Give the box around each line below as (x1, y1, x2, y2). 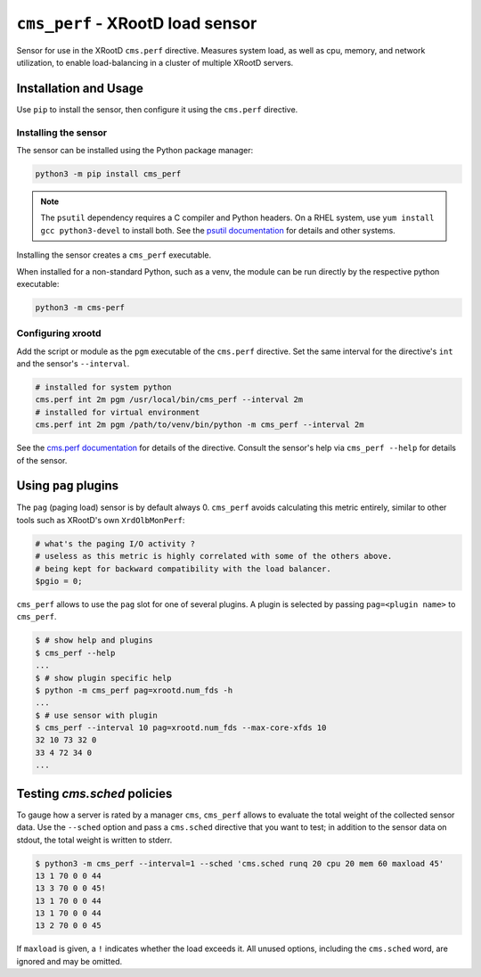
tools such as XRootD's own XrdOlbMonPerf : (16, 514, 185, 525)
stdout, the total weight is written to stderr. (16, 834, 173, 845)
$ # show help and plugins (35, 636, 153, 645)
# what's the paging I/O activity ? (35, 538, 196, 548)
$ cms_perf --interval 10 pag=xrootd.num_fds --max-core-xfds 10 (35, 723, 327, 733)
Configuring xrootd (16, 327, 102, 340)
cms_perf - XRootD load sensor (16, 13, 257, 33)
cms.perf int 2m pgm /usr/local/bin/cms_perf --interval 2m (35, 395, 304, 405)
